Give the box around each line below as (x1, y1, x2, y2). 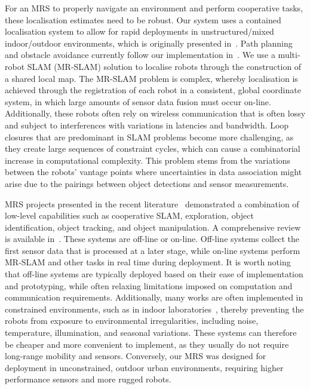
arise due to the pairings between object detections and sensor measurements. (5, 177, 289, 189)
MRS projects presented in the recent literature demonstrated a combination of (5, 197, 299, 210)
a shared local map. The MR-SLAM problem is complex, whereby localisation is (5, 72, 298, 84)
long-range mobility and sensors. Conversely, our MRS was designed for (5, 350, 266, 362)
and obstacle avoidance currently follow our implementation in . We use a (5, 48, 275, 61)
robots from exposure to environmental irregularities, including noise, (5, 314, 259, 327)
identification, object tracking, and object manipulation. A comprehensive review (5, 220, 301, 233)
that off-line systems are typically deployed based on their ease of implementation (5, 268, 303, 280)
